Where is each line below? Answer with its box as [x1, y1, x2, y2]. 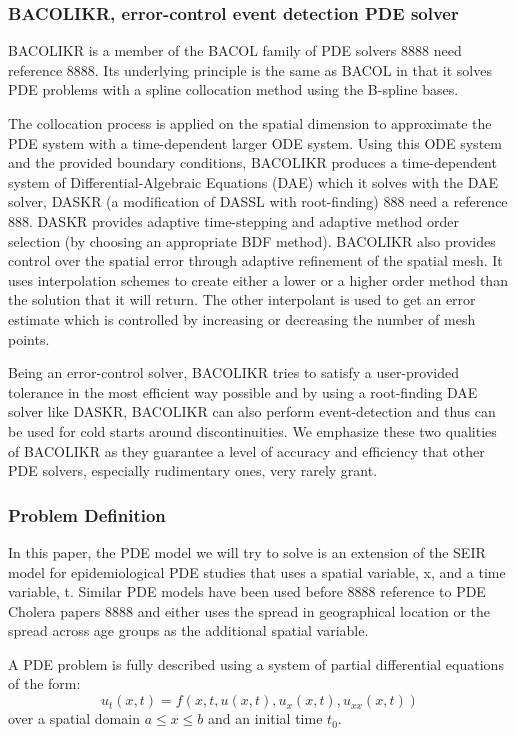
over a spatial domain [8, 708, 140, 729]
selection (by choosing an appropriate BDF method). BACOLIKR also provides [8, 230, 496, 251]
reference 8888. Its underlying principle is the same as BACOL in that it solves [8, 59, 492, 80]
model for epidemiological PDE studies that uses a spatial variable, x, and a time [8, 561, 506, 582]
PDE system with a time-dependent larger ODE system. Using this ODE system [8, 132, 502, 153]
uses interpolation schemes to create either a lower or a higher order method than [8, 269, 508, 290]
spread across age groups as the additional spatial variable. [8, 620, 369, 641]
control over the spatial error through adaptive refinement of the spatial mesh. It [8, 250, 503, 271]
